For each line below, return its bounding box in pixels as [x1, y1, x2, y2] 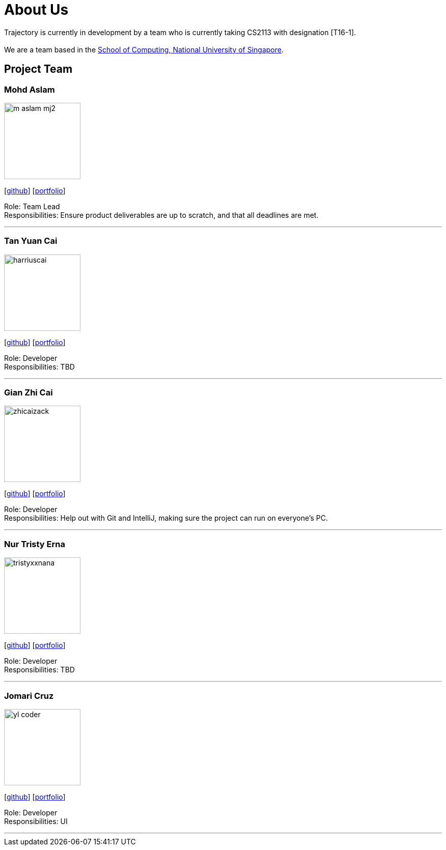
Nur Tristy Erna [4, 539, 65, 549]
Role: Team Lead [4, 202, 60, 211]
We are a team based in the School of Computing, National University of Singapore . [4, 45, 284, 54]
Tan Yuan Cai [4, 236, 58, 246]
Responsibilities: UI [4, 816, 68, 826]
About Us [4, 1, 69, 18]
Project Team [4, 63, 73, 76]
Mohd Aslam [4, 84, 55, 95]
